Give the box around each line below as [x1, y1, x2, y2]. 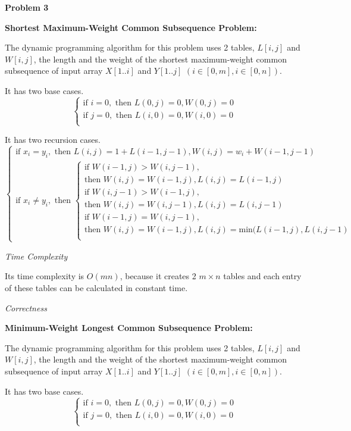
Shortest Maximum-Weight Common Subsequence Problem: [5, 21, 257, 33]
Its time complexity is [5, 270, 84, 282]
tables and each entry [223, 270, 302, 282]
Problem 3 [5, 1, 49, 13]
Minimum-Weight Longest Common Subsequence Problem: [5, 321, 253, 334]
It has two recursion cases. [5, 133, 101, 146]
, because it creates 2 [120, 270, 196, 282]
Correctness [5, 301, 47, 314]
